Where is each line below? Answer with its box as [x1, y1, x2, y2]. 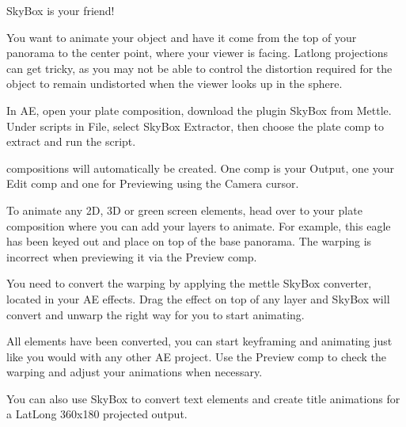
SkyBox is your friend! [6, 2, 115, 18]
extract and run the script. [6, 133, 136, 150]
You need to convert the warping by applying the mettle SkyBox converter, [6, 275, 372, 292]
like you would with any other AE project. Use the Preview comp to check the [6, 348, 387, 364]
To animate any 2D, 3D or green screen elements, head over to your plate [6, 201, 362, 218]
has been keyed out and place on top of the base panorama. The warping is [6, 233, 372, 250]
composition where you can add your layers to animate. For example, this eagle [6, 217, 391, 234]
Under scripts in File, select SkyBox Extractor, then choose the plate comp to [6, 117, 385, 134]
